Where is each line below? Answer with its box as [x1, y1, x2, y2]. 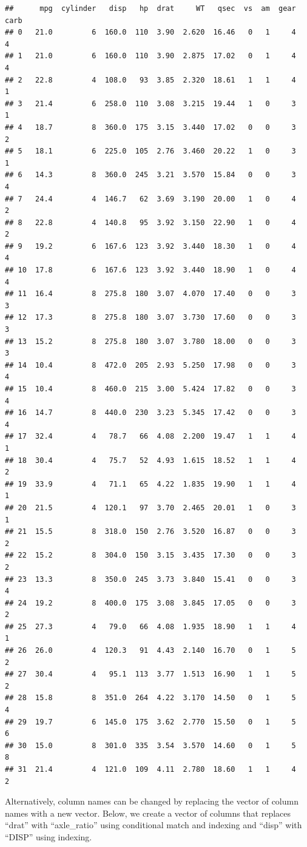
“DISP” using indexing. [5, 830, 92, 843]
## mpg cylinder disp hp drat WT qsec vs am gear [5, 4, 296, 13]
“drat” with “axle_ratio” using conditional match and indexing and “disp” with [5, 818, 302, 831]
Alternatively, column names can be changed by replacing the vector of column [5, 795, 299, 808]
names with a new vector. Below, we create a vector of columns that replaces [5, 806, 291, 819]
